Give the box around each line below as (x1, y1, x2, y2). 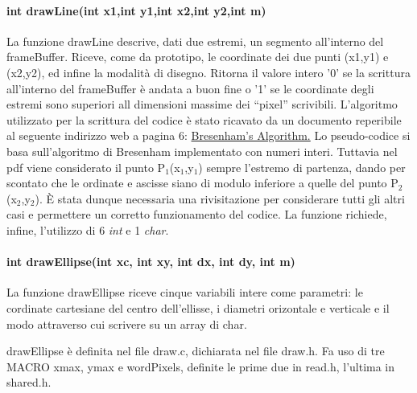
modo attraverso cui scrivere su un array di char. (6, 315, 247, 332)
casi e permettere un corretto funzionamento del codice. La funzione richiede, (6, 206, 387, 223)
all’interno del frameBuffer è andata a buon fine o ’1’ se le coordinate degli (6, 80, 374, 96)
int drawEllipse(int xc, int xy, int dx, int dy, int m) (6, 253, 295, 270)
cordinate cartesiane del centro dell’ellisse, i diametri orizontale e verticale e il (6, 299, 390, 316)
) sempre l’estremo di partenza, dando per (198, 158, 406, 175)
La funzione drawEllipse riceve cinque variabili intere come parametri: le (6, 284, 363, 301)
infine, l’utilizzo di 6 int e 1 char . (6, 221, 169, 238)
